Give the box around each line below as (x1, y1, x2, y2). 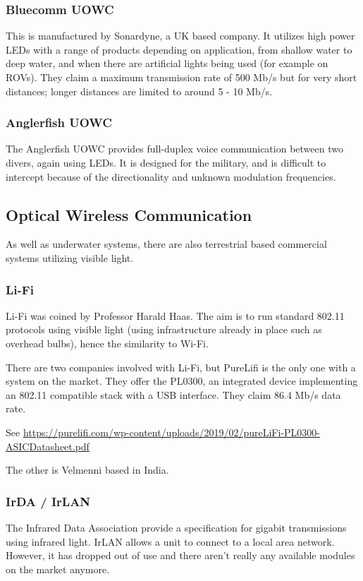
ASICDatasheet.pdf (6, 438, 90, 453)
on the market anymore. (6, 561, 110, 576)
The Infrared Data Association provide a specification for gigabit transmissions (6, 520, 347, 534)
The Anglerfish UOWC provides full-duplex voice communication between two (6, 141, 343, 156)
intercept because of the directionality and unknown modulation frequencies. (6, 169, 336, 184)
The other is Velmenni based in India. (6, 462, 169, 477)
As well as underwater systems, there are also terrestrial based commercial (6, 236, 327, 251)
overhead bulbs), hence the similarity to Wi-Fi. (6, 335, 209, 350)
